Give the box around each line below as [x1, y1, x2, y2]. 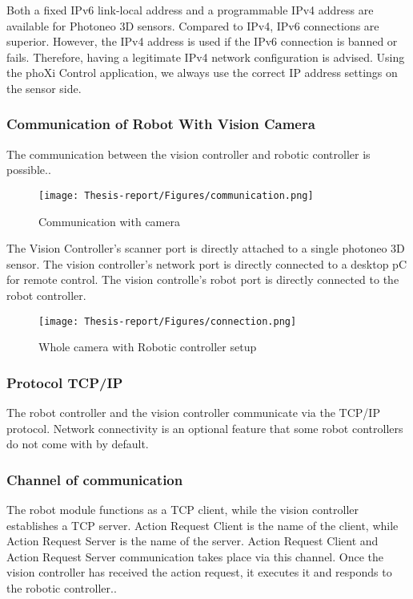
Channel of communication [6, 469, 183, 489]
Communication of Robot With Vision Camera [6, 114, 315, 134]
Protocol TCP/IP [6, 372, 123, 392]
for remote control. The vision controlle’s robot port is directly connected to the [6, 271, 399, 288]
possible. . [6, 161, 51, 178]
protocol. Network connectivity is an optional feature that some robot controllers [6, 419, 403, 436]
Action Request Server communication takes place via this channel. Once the [6, 548, 384, 565]
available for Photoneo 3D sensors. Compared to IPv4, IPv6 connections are [6, 17, 379, 34]
